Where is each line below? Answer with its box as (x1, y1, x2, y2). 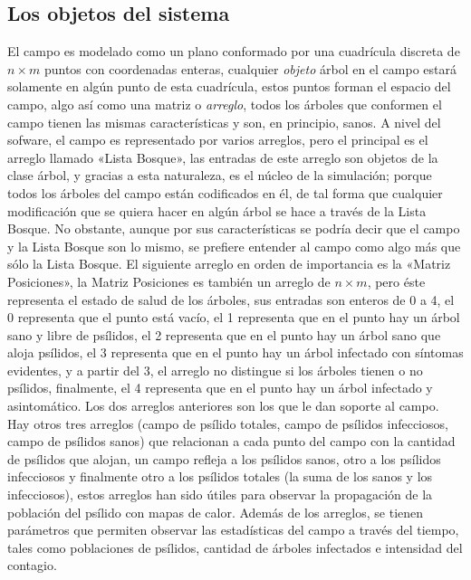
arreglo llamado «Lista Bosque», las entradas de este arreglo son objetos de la (7, 147, 438, 166)
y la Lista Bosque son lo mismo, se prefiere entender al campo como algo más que (7, 236, 461, 255)
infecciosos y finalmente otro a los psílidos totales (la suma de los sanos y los (7, 467, 433, 486)
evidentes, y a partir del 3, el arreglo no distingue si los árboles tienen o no (7, 360, 423, 379)
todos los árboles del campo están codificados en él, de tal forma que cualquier (7, 183, 443, 202)
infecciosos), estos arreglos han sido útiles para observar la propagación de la (7, 485, 433, 504)
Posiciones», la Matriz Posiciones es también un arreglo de (7, 271, 331, 290)
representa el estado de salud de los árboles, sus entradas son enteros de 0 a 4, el (7, 290, 455, 309)
